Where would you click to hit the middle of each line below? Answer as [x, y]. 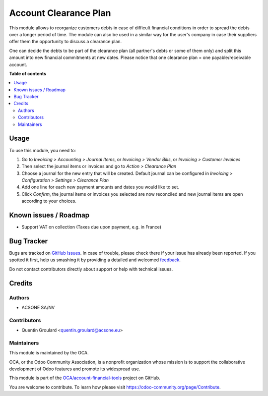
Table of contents [28, 73]
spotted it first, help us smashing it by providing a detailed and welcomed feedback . [95, 260]
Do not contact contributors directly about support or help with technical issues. [91, 269]
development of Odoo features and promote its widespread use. [75, 369]
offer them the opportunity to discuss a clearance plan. [66, 42]
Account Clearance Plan [60, 13]
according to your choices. [49, 201]
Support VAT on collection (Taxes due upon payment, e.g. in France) [91, 227]
